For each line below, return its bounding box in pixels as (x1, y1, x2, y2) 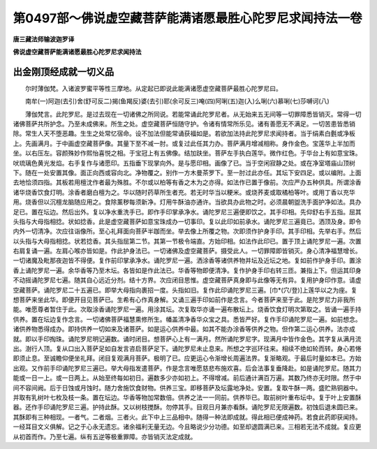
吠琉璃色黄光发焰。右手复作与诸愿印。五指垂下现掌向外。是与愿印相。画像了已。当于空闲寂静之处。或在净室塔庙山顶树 (13, 159, 355, 167)
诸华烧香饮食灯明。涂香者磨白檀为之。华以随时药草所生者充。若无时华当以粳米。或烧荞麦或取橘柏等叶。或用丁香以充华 (13, 188, 355, 196)
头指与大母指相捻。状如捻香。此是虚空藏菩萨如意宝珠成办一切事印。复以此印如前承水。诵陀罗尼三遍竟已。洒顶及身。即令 (13, 217, 362, 226)
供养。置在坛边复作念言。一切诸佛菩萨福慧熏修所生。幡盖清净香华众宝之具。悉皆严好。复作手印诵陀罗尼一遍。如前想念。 (13, 315, 362, 323)
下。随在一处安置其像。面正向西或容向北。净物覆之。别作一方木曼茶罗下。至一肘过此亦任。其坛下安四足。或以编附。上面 (13, 168, 362, 177)
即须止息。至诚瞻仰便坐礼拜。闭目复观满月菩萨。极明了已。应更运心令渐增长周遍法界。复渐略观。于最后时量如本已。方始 (13, 354, 362, 362)
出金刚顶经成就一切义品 (13, 66, 114, 78)
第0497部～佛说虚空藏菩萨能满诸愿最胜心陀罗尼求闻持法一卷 (13, 10, 362, 26)
